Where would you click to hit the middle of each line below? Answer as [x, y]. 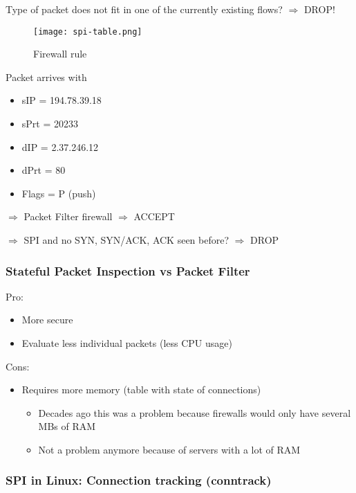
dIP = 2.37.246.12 [60, 146]
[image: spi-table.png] [88, 32]
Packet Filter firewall [68, 216]
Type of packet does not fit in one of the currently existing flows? [144, 9]
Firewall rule [60, 54]
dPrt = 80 [44, 170]
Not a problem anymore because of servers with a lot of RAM [169, 449]
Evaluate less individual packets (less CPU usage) [127, 343]
